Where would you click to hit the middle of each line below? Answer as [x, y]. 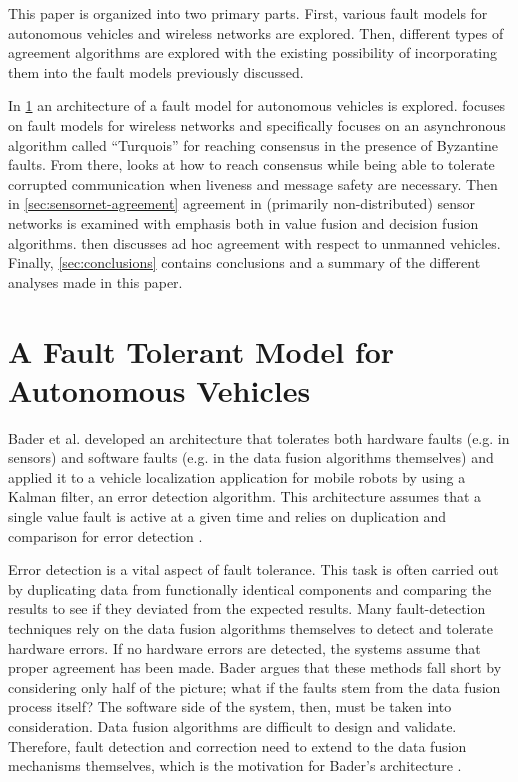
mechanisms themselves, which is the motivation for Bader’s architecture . [235, 765]
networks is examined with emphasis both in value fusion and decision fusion [243, 222]
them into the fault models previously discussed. [156, 71]
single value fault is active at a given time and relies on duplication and [227, 516]
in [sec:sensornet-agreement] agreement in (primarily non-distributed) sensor [242, 203]
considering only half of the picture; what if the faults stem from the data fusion [254, 686]
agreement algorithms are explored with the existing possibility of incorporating [253, 52]
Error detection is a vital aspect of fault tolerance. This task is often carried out [253, 569]
